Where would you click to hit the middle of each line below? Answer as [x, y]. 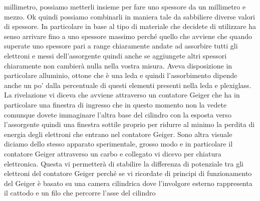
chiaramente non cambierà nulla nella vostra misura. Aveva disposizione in [118, 65]
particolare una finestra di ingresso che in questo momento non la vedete [115, 104]
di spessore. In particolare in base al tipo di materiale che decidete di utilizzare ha [130, 26]
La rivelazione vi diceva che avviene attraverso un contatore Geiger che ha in [122, 95]
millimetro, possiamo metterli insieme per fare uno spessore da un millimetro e [125, 6]
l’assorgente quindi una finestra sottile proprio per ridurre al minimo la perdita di [129, 124]
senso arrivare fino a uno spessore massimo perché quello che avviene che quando [128, 36]
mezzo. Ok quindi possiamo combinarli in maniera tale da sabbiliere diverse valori [130, 16]
